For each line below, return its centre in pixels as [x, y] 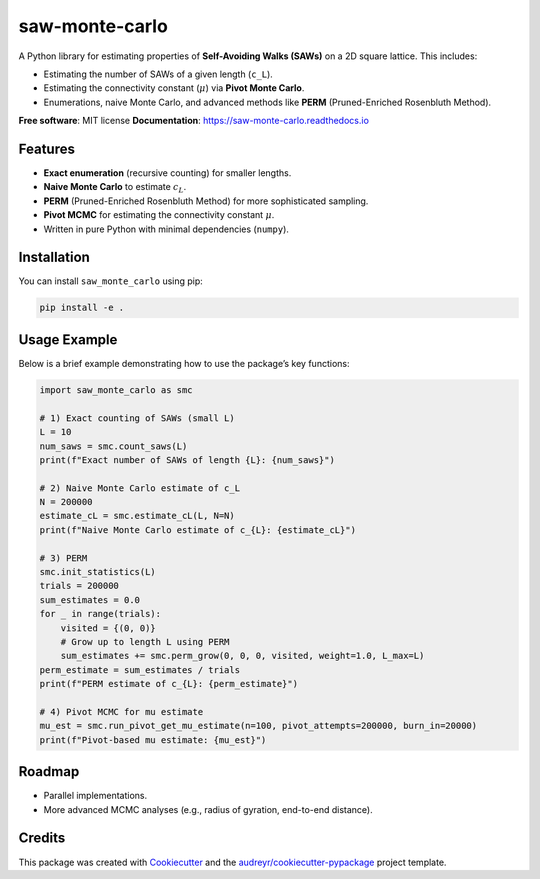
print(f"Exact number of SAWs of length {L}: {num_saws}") [187, 459]
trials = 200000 [79, 586]
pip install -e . [82, 308]
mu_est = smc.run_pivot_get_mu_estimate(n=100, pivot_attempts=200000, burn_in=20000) [258, 726]
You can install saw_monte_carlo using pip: [111, 281]
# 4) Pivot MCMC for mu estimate [121, 711]
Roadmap [49, 771]
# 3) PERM [63, 558]
